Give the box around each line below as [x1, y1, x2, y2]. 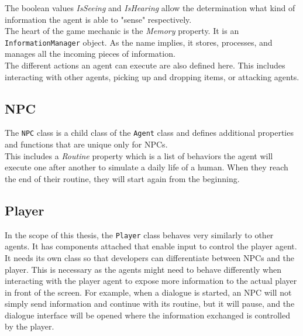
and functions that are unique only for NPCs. [5, 138, 168, 150]
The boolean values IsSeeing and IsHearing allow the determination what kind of [5, 2, 295, 13]
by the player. [5, 320, 54, 332]
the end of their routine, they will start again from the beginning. [5, 172, 240, 184]
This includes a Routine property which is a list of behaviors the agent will [5, 149, 273, 162]
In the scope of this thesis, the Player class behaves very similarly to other [5, 228, 274, 241]
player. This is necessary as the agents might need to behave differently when [5, 263, 282, 275]
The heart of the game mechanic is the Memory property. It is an [5, 25, 239, 37]
